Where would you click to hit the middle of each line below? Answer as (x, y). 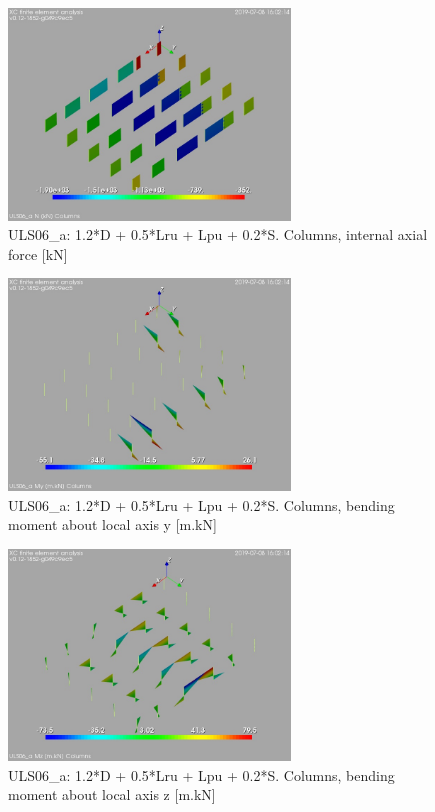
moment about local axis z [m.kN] (112, 794)
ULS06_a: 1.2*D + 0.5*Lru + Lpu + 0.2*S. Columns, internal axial (218, 234)
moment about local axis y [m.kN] (112, 524)
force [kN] (38, 253)
